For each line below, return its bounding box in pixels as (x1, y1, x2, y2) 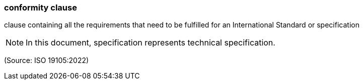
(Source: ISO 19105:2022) (4, 56, 89, 65)
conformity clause (4, 2, 77, 12)
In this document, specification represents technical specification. (26, 37, 275, 48)
